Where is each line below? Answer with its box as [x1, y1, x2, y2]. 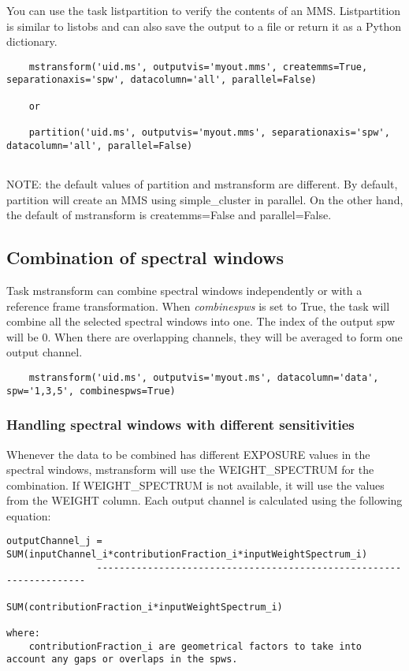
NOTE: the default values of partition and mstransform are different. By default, [6, 176, 398, 192]
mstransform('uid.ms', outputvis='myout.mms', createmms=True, [28, 61, 368, 73]
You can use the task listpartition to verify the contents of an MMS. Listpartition [6, 2, 401, 18]
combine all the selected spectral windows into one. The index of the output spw [6, 313, 396, 330]
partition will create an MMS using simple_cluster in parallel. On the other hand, [6, 191, 403, 207]
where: [6, 628, 40, 639]
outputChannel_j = [6, 535, 102, 547]
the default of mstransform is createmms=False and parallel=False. [6, 207, 332, 223]
